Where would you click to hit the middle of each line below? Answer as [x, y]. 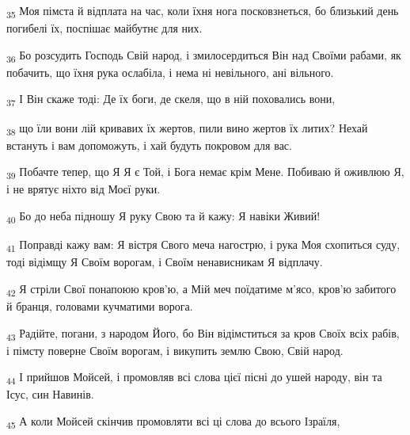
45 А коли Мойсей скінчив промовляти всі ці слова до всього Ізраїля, [173, 422]
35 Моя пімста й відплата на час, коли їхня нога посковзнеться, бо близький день [203, 11]
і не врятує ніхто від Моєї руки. [84, 189]
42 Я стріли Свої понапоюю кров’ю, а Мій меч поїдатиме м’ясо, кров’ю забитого [201, 289]
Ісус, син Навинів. [50, 394]
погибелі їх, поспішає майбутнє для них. [104, 28]
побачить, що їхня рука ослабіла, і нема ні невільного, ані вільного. [170, 72]
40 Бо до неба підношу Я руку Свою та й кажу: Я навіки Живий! [163, 217]
